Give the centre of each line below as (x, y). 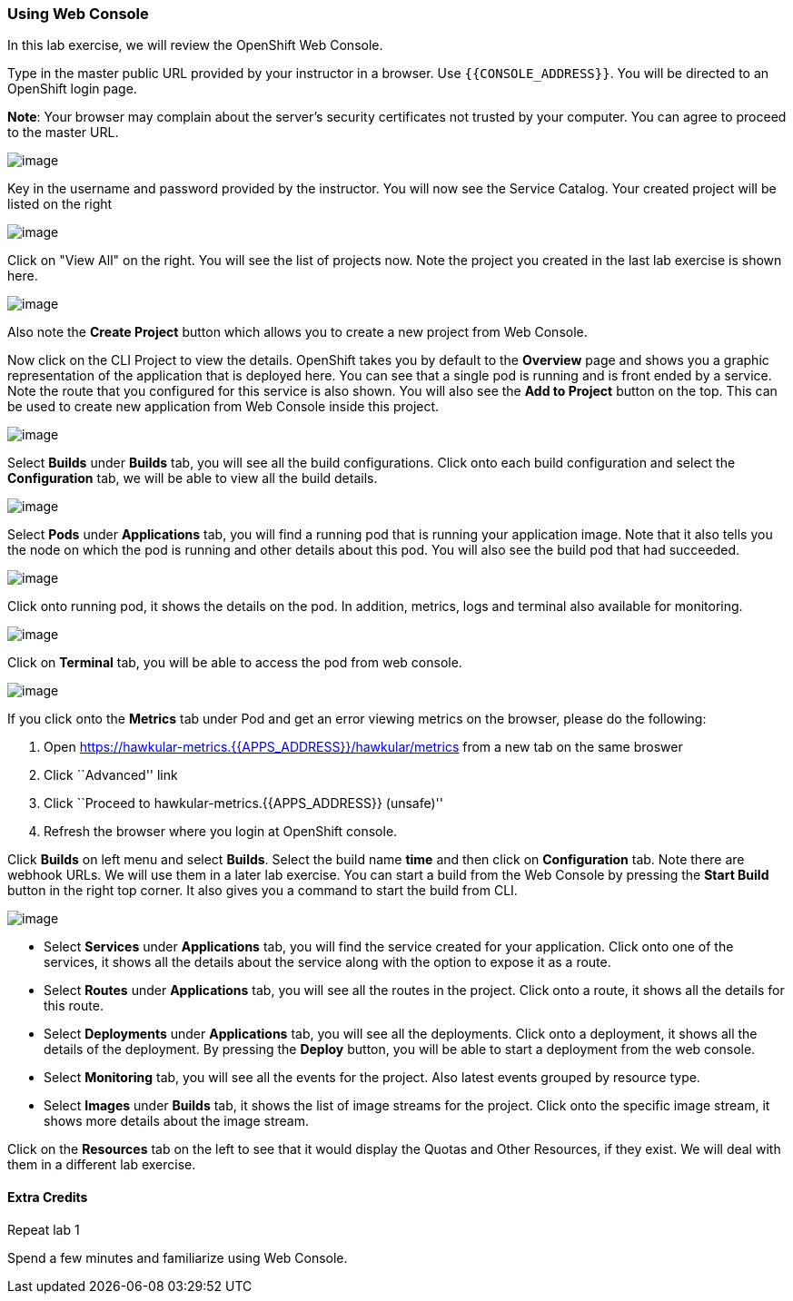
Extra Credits (48, 1197)
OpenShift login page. (72, 89)
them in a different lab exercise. (102, 1165)
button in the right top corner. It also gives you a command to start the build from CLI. (263, 891)
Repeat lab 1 (44, 1229)
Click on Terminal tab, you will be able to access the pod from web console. (235, 663)
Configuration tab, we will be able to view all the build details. (193, 478)
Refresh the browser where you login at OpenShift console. (221, 832)
